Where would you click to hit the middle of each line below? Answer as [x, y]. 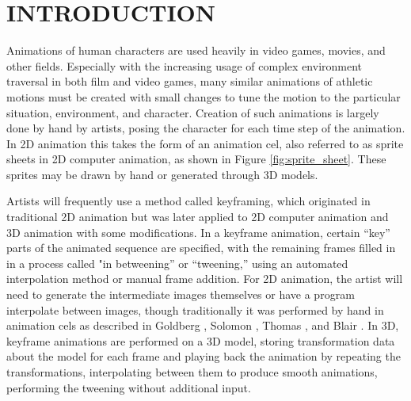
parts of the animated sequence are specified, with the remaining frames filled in [201, 248]
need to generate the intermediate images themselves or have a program [181, 294]
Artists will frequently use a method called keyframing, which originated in [188, 201]
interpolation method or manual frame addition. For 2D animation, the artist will [205, 279]
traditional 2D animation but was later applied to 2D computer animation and [198, 217]
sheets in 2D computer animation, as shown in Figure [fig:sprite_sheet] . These [196, 159]
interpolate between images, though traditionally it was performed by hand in [195, 309]
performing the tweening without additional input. [129, 387]
